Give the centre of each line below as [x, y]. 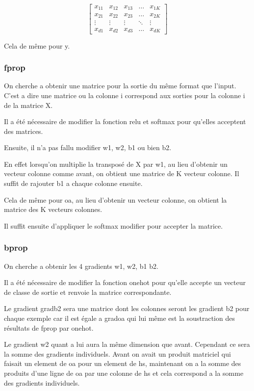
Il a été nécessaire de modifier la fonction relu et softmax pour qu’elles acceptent [125, 121]
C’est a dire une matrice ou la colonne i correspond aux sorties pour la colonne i [125, 95]
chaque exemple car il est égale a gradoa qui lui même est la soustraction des [119, 318]
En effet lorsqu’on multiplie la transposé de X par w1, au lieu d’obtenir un [116, 164]
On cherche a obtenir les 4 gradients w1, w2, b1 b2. [81, 266]
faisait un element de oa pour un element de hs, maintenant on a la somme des [123, 363]
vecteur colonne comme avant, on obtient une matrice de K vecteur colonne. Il [122, 173]
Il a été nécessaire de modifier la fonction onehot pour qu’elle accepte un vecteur [125, 282]
